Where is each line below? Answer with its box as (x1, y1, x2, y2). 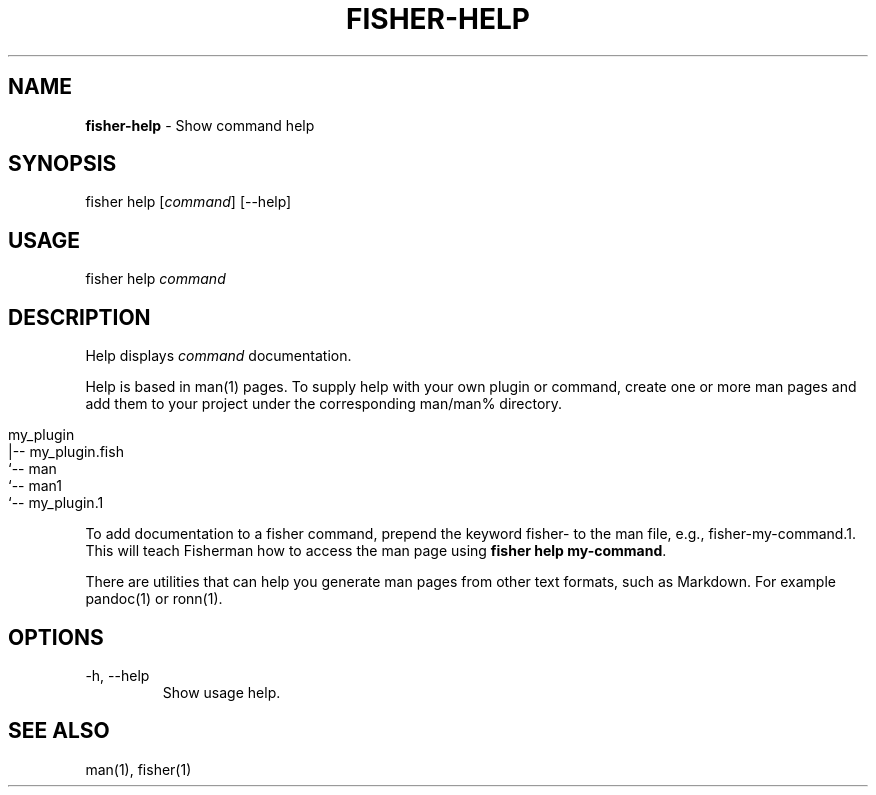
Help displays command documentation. (85, 347, 352, 365)
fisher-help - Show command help (85, 116, 315, 134)
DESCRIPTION (8, 304, 151, 330)
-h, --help (85, 666, 150, 684)
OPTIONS (8, 624, 104, 650)
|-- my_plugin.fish (8, 443, 124, 461)
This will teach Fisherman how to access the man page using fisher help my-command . (85, 542, 667, 560)
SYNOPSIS (8, 151, 117, 177)
